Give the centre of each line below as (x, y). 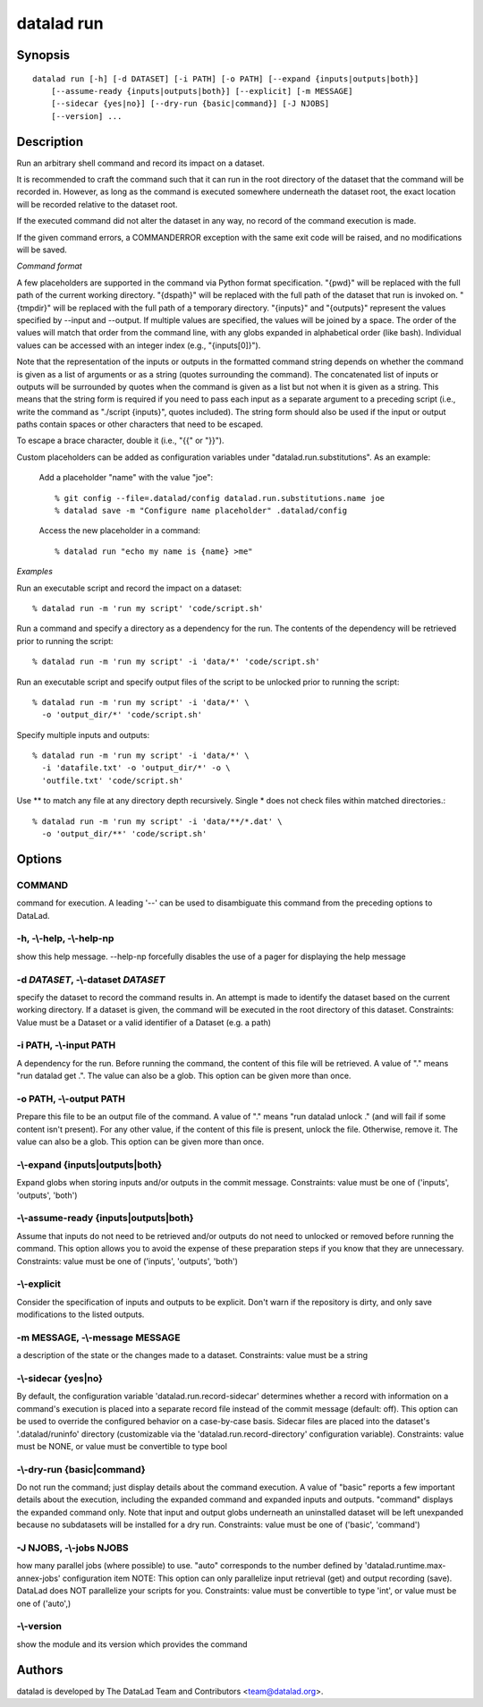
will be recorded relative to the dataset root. (97, 204)
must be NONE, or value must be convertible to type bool (122, 1446)
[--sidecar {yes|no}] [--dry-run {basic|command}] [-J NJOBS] (190, 104)
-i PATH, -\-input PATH (66, 1045)
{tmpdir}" (34, 308)
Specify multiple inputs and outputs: (83, 735)
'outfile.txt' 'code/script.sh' (112, 780)
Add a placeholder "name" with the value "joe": (126, 478)
